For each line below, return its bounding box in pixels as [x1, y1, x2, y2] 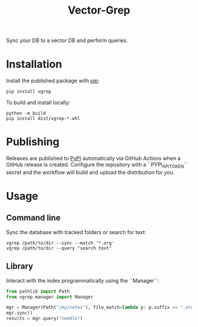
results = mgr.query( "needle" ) [6, 316, 83, 322]
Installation [6, 57, 62, 71]
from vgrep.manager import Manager [6, 294, 94, 300]
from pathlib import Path [6, 288, 70, 294]
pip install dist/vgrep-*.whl [6, 116, 81, 122]
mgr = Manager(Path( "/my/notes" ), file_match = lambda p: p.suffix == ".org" [6, 305, 196, 310]
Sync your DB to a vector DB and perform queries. [6, 37, 128, 44]
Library [6, 261, 34, 271]
